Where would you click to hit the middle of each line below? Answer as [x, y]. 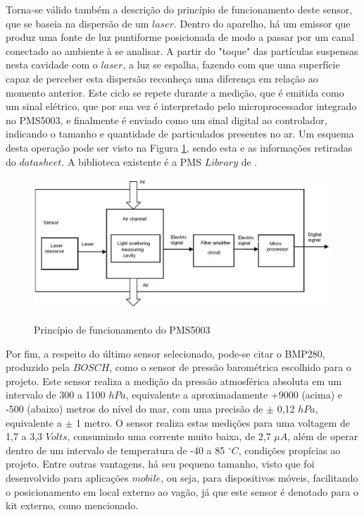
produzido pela [38, 367]
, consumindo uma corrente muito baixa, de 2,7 [169, 436]
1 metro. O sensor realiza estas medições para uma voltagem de [213, 422]
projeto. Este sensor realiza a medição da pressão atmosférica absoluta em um [174, 381]
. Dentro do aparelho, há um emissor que [262, 23]
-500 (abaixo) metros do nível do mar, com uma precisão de [134, 409]
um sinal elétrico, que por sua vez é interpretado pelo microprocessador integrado [181, 106]
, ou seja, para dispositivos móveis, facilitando [259, 477]
